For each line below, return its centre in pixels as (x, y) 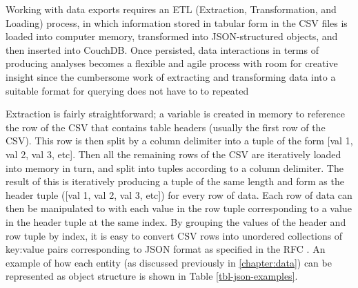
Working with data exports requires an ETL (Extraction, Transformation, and (171, 9)
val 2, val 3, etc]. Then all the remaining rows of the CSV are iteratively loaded (173, 154)
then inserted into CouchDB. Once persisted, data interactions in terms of (162, 49)
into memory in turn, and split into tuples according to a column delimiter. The (175, 167)
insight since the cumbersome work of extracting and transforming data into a (171, 76)
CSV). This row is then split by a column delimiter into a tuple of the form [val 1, (179, 141)
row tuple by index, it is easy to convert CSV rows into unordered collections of (174, 235)
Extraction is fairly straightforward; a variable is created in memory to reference (175, 114)
